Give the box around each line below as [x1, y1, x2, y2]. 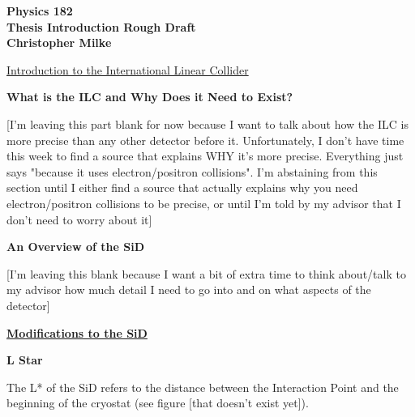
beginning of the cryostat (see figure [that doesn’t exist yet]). [6, 394, 309, 411]
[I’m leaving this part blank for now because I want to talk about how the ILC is [6, 115, 409, 132]
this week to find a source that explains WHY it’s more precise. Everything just [6, 147, 404, 164]
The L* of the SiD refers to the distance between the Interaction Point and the [6, 378, 399, 395]
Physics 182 [6, 2, 73, 19]
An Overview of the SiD [6, 238, 145, 255]
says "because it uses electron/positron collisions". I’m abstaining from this [6, 163, 378, 180]
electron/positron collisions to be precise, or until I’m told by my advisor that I [6, 194, 401, 211]
